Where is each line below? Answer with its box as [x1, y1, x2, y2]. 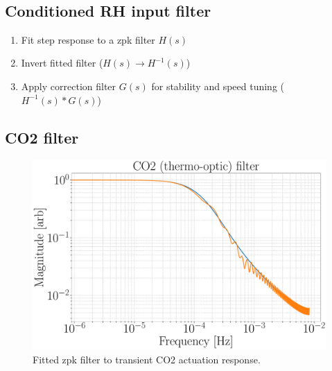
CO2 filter [5, 126, 79, 148]
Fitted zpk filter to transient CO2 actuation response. [33, 352, 261, 367]
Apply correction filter [21, 78, 116, 93]
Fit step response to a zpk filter [21, 32, 155, 46]
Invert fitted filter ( [21, 55, 103, 70]
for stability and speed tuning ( [151, 78, 285, 93]
